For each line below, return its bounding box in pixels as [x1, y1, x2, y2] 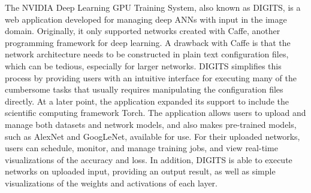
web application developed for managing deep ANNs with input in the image [5, 13, 287, 25]
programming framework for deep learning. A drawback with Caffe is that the [5, 36, 291, 48]
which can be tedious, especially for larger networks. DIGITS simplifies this [5, 59, 282, 72]
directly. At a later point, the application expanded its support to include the [5, 94, 289, 107]
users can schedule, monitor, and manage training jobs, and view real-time [5, 142, 278, 154]
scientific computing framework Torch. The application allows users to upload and [5, 106, 306, 119]
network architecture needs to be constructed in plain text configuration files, [5, 48, 289, 60]
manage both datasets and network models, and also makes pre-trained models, [5, 118, 297, 130]
